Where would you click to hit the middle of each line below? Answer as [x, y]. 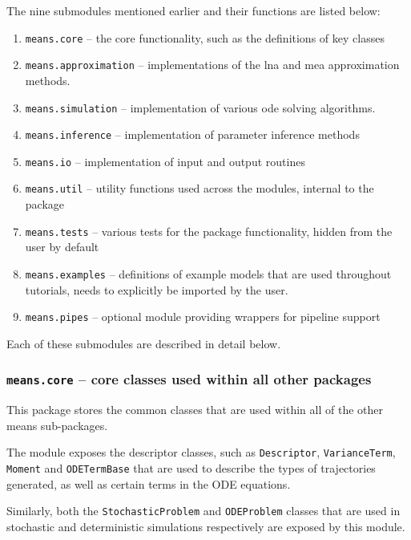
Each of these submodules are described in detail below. [144, 343]
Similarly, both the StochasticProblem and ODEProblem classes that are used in [203, 511]
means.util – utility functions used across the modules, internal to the [199, 188]
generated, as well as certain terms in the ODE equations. [149, 483]
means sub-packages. [57, 425]
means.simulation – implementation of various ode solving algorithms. [200, 107]
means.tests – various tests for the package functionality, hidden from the [209, 231]
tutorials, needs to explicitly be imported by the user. [157, 289]
